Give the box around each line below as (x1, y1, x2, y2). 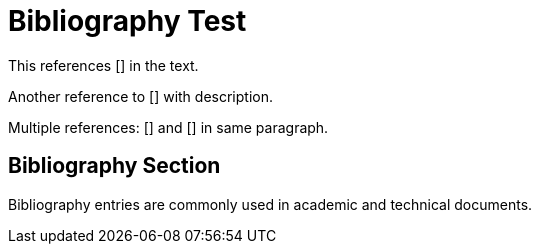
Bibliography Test (8, 4, 247, 38)
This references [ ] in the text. (8, 56, 199, 74)
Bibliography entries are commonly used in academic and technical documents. (8, 195, 533, 213)
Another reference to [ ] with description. (8, 87, 273, 105)
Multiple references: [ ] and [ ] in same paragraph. (8, 118, 329, 136)
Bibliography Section (8, 153, 221, 179)
